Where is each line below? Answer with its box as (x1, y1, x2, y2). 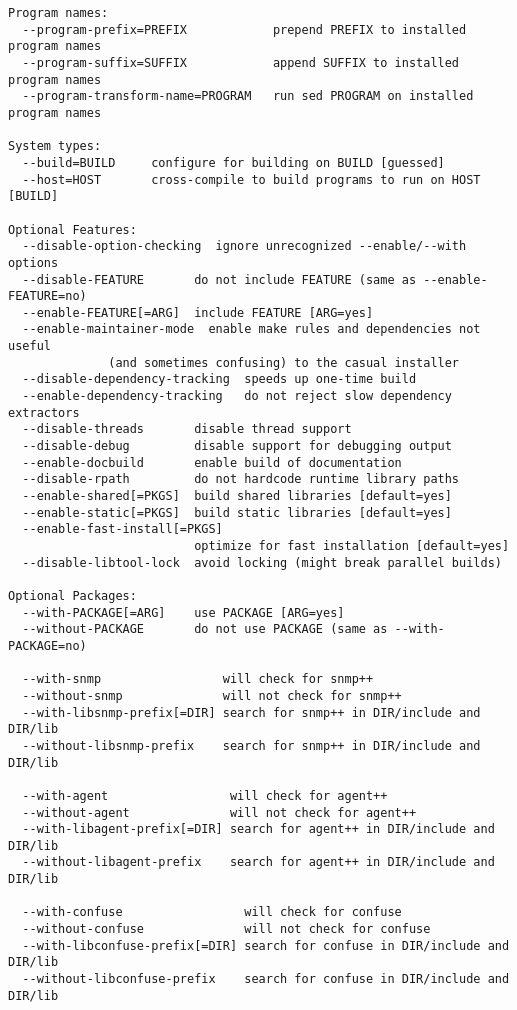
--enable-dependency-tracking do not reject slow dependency (22, 389, 452, 404)
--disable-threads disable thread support (22, 422, 352, 437)
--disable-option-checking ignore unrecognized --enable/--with (22, 239, 467, 254)
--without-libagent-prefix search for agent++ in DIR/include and (22, 855, 495, 870)
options (8, 255, 59, 270)
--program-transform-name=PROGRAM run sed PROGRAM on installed (22, 89, 474, 104)
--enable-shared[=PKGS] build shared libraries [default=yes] (22, 489, 452, 504)
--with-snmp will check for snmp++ (22, 672, 374, 687)
